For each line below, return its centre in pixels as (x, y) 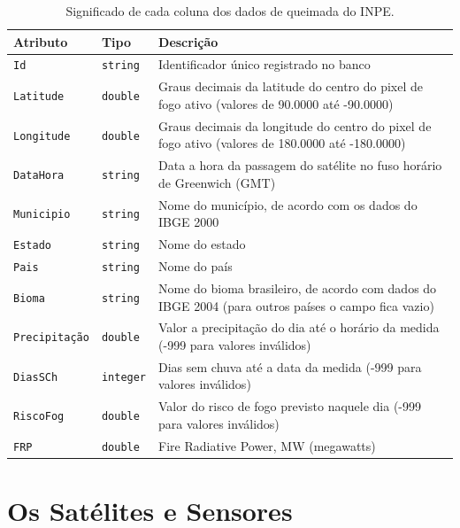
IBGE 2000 (189, 222)
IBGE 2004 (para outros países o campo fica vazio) (296, 305)
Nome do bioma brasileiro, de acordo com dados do (298, 287)
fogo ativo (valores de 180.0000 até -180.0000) (282, 143)
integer (124, 377)
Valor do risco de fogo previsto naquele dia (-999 (290, 406)
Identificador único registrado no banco (264, 64)
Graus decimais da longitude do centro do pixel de (295, 125)
